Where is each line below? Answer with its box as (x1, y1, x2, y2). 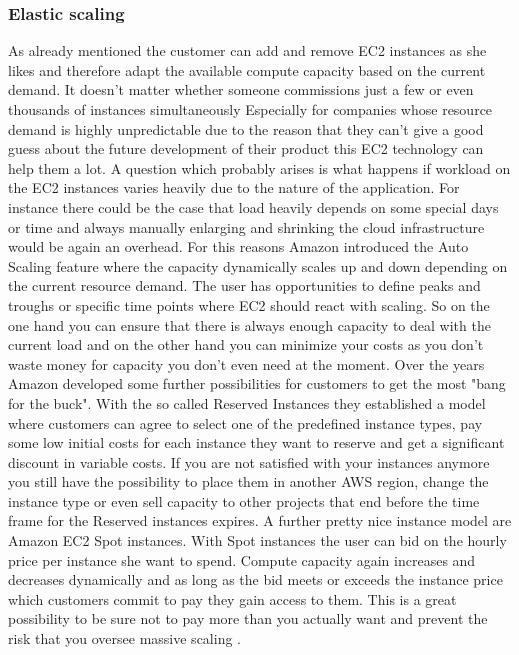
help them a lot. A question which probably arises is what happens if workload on (8, 157, 511, 178)
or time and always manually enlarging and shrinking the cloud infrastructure (8, 216, 485, 237)
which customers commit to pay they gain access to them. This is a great (8, 588, 457, 609)
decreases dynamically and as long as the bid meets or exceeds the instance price (8, 569, 503, 590)
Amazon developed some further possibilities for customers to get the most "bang (8, 373, 506, 394)
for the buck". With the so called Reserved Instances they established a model (8, 392, 486, 413)
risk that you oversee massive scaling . (8, 628, 241, 649)
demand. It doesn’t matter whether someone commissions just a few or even (8, 79, 474, 100)
